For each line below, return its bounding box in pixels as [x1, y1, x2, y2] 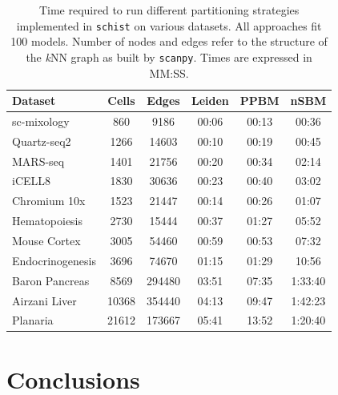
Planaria [12, 312, 54, 328]
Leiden [191, 92, 229, 109]
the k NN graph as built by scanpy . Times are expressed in [26, 48, 312, 65]
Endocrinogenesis [12, 252, 97, 268]
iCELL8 [12, 172, 51, 189]
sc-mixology [12, 112, 70, 129]
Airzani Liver [12, 292, 77, 308]
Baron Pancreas [12, 272, 90, 288]
